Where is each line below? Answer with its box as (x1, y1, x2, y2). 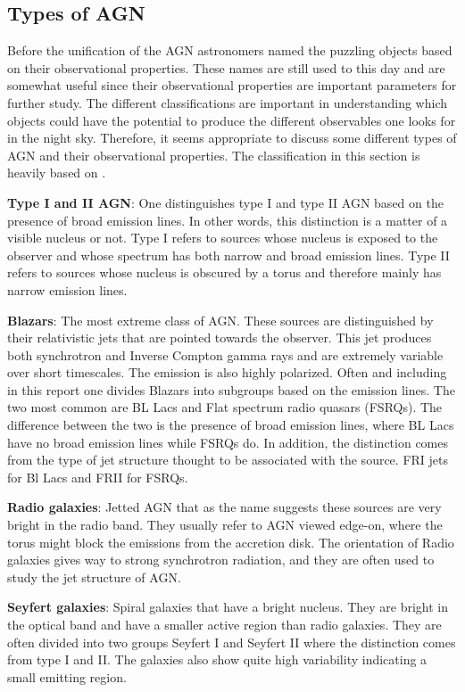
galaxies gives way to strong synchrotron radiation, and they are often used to (7, 550, 435, 569)
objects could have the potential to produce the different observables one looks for (7, 111, 456, 129)
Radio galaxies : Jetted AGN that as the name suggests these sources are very (7, 498, 442, 516)
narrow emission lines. (7, 280, 128, 299)
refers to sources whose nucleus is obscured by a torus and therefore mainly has (7, 263, 442, 282)
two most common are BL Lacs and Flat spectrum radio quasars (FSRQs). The (7, 398, 443, 416)
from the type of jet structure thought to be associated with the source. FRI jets (7, 450, 449, 469)
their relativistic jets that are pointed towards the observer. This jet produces (7, 328, 432, 347)
